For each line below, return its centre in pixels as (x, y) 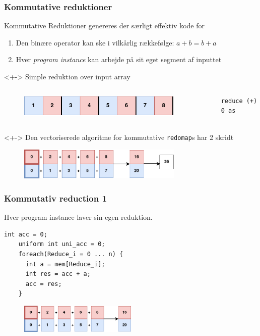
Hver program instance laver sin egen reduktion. (78, 217)
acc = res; (44, 284)
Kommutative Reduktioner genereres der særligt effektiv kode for (105, 26)
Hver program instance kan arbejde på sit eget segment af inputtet (119, 59)
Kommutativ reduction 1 (55, 198)
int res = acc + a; (58, 274)
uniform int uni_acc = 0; (62, 244)
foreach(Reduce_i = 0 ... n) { (71, 254)
